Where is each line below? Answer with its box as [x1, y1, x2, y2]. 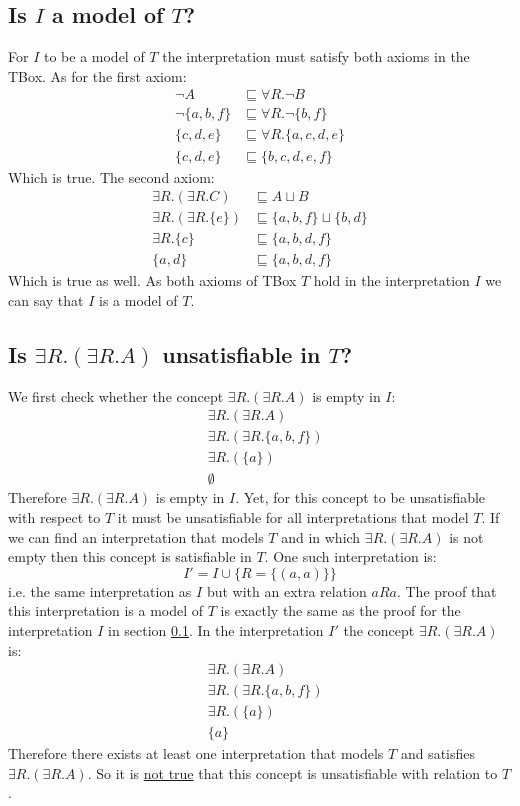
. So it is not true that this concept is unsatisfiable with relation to [87, 762, 498, 783]
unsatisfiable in [162, 338, 321, 369]
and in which [281, 526, 361, 547]
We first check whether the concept [8, 385, 224, 406]
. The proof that [396, 580, 497, 601]
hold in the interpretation [313, 270, 470, 291]
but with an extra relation [206, 580, 367, 601]
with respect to [8, 506, 101, 527]
